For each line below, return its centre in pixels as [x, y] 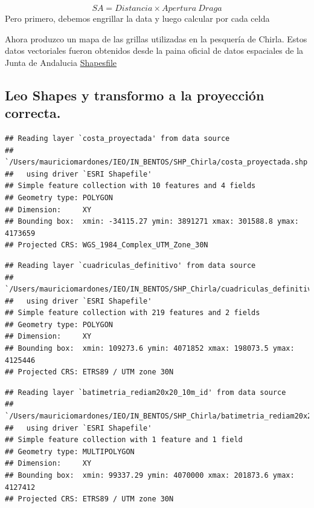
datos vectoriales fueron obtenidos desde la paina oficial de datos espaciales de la [154, 50]
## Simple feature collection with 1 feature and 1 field [124, 440]
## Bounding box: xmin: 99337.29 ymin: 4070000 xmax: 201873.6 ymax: [150, 475]
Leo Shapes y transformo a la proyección [135, 95]
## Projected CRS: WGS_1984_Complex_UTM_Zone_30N [107, 245]
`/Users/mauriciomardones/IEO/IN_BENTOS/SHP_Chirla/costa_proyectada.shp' [159, 162]
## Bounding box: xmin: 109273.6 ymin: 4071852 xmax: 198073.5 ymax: [150, 349]
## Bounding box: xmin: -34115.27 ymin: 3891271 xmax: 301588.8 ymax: [152, 222]
